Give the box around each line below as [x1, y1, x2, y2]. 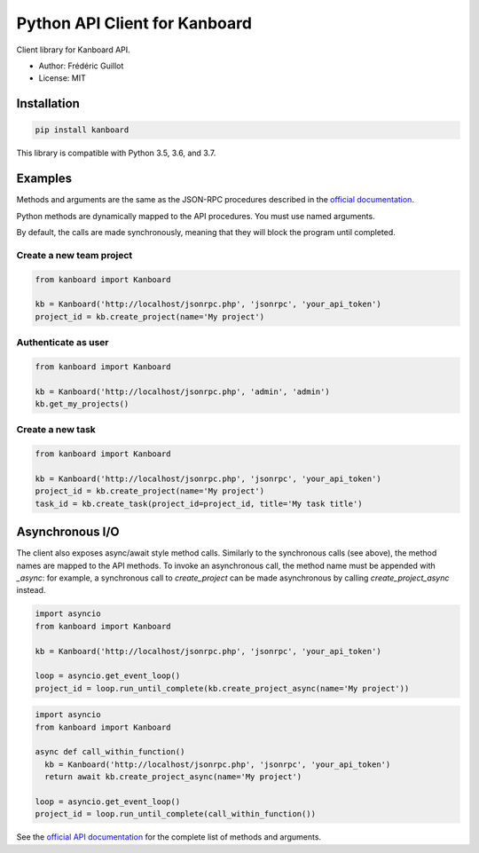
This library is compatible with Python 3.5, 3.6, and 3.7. [16, 147, 216, 159]
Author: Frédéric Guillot [38, 60, 124, 71]
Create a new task [16, 423, 97, 436]
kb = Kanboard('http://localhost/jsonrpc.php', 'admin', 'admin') [35, 386, 330, 397]
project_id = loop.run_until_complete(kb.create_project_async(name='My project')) [35, 683, 410, 693]
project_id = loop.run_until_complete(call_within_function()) [35, 809, 317, 819]
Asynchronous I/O [16, 525, 120, 540]
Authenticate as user [16, 336, 109, 349]
